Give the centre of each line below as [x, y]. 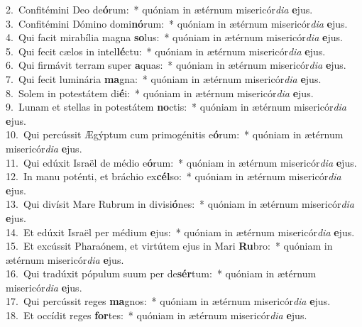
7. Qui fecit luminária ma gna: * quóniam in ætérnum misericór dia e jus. [164, 78]
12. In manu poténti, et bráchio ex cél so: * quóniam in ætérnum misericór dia [174, 176]
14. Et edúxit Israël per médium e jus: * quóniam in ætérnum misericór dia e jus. [180, 232]
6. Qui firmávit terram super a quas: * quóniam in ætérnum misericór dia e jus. [176, 65]
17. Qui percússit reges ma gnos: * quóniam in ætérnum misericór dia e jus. [168, 301]
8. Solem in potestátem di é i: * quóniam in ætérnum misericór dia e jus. [160, 93]
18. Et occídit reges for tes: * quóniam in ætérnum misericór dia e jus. [157, 315]
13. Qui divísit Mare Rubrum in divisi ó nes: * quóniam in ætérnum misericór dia [180, 204]
